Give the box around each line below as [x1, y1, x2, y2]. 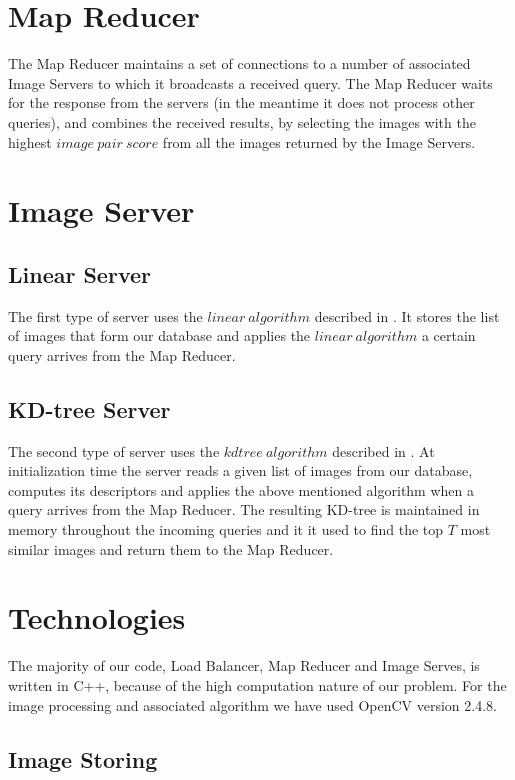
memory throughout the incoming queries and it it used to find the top [8, 519, 444, 540]
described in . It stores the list [314, 305, 500, 326]
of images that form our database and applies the [8, 325, 311, 346]
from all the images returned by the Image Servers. [162, 131, 476, 152]
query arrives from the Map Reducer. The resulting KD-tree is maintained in [8, 499, 480, 520]
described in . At [332, 440, 435, 461]
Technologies [8, 597, 186, 638]
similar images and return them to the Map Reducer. [8, 538, 334, 559]
